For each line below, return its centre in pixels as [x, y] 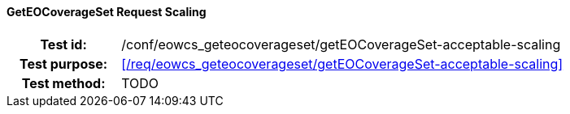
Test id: [63, 44]
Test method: [63, 83]
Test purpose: [64, 63]
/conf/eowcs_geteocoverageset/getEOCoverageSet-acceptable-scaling [341, 44]
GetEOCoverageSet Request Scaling [107, 12]
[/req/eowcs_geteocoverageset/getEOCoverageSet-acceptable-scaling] [342, 63]
